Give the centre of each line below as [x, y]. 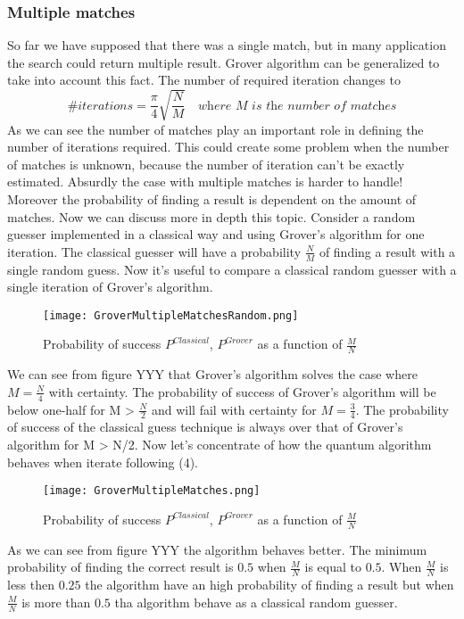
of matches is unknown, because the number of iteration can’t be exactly [206, 164]
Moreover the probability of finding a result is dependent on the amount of [212, 198]
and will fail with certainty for [234, 409]
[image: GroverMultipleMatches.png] [152, 491]
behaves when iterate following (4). [103, 462]
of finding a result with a [387, 251]
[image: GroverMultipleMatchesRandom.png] [171, 315]
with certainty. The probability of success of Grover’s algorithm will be [242, 391]
